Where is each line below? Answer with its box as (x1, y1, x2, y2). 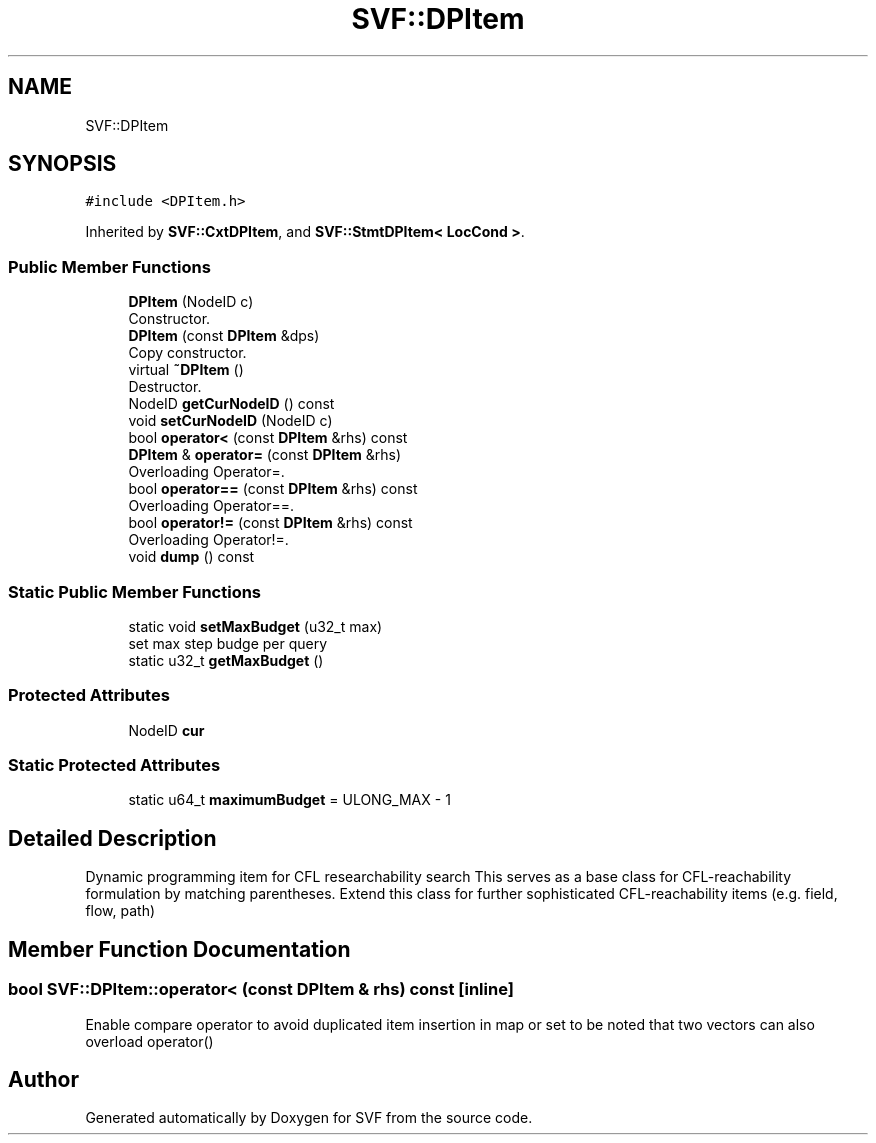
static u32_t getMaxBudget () (128, 651, 324, 669)
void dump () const (128, 548, 255, 566)
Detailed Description (8, 825, 217, 851)
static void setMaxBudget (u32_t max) (128, 617, 383, 635)
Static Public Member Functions (8, 581, 262, 602)
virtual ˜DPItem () (128, 361, 244, 379)
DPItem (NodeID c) (128, 293, 254, 311)
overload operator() (85, 1032, 214, 1050)
